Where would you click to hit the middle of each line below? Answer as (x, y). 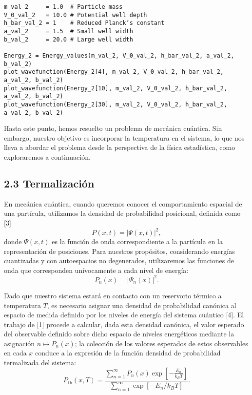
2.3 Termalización (49, 183)
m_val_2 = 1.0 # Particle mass (63, 7)
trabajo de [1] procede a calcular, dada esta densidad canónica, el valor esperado (124, 324)
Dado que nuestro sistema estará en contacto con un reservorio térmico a (113, 295)
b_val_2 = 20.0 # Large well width (68, 39)
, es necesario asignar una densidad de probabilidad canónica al (142, 305)
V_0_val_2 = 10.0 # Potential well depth (76, 15)
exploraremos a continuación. (47, 156)
